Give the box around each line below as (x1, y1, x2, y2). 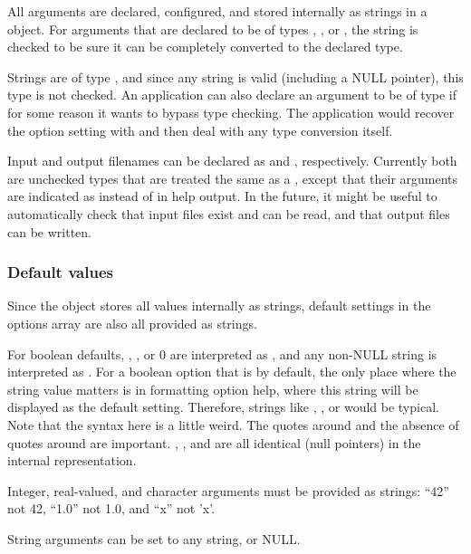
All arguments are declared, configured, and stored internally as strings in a (7, 2, 428, 20)
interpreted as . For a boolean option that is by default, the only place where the (7, 362, 457, 381)
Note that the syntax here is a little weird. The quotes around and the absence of (7, 415, 459, 434)
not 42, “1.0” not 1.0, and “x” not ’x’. (7, 499, 216, 518)
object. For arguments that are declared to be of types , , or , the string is (7, 19, 418, 38)
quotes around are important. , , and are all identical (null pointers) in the (7, 433, 421, 452)
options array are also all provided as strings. (7, 313, 257, 332)
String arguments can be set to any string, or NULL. (7, 529, 301, 548)
